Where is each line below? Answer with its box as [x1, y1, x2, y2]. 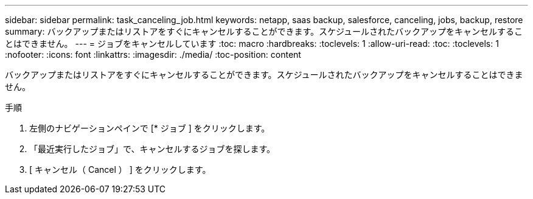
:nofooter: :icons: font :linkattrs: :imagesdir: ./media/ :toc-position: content [5, 49, 301, 60]
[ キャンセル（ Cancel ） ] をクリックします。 [29, 164, 211, 175]
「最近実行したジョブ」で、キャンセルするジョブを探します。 [29, 144, 276, 154]
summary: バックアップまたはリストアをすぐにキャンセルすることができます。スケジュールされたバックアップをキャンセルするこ [5, 26, 523, 37]
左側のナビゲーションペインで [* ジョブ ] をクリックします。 [29, 123, 270, 133]
